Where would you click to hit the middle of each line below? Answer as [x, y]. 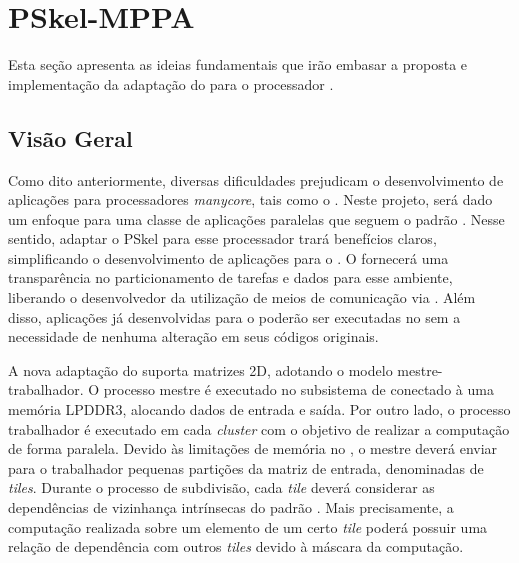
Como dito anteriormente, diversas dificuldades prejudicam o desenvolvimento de [256, 179]
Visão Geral [70, 137]
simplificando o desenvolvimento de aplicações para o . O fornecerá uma [228, 257]
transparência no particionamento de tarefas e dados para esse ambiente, [230, 277]
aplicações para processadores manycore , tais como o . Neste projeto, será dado [250, 199]
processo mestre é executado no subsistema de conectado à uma [298, 389]
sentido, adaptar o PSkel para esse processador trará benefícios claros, [222, 238]
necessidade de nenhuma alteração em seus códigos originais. [193, 336]
